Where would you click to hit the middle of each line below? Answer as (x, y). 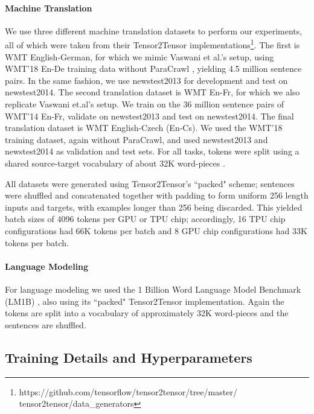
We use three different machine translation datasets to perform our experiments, (154, 30)
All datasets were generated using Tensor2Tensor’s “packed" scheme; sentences (150, 183)
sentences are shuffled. (46, 324)
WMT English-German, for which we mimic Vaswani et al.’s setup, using (139, 56)
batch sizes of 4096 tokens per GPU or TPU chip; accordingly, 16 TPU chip (145, 219)
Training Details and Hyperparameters (129, 357)
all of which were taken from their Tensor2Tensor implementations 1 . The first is (152, 44)
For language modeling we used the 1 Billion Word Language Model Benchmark (153, 289)
